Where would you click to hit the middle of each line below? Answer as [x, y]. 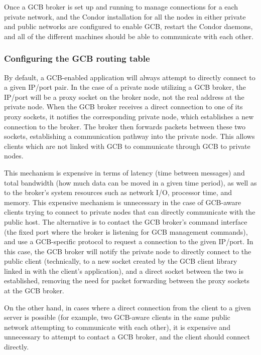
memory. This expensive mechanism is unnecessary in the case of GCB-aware [123, 202]
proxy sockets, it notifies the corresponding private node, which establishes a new [129, 116]
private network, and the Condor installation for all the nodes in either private [125, 16]
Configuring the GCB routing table [77, 58]
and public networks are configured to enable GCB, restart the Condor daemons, [128, 26]
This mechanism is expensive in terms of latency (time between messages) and [124, 172]
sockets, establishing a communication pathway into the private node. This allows [129, 136]
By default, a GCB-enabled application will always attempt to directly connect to [130, 77]
